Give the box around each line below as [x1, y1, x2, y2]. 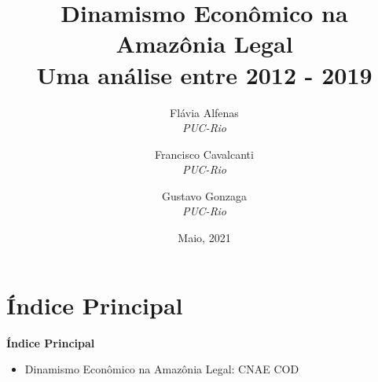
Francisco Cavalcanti [155, 145, 254, 162]
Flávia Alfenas [170, 104, 239, 120]
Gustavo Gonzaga [162, 187, 247, 204]
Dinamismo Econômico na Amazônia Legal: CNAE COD [24, 361, 299, 377]
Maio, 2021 [178, 230, 231, 246]
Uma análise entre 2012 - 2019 [36, 58, 372, 90]
